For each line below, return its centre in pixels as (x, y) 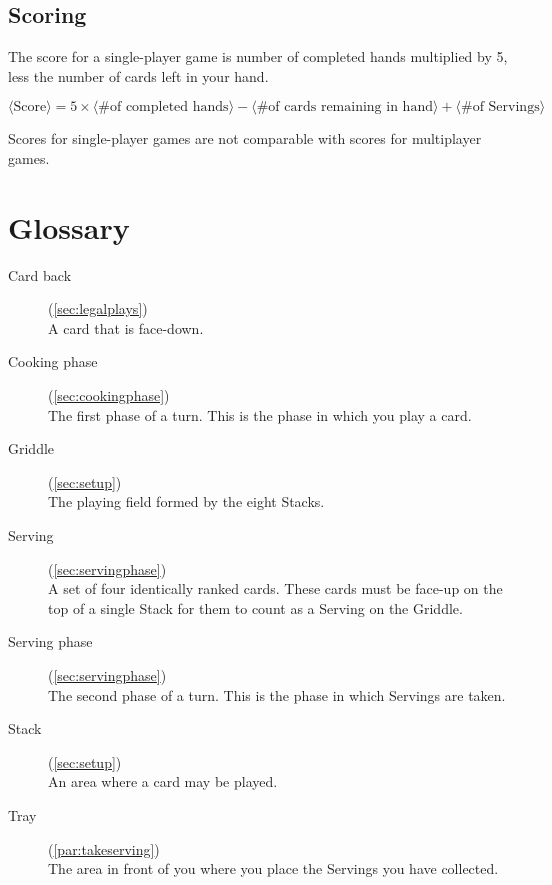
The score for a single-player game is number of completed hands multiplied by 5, (258, 56)
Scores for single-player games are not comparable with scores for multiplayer (245, 138)
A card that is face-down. (126, 327)
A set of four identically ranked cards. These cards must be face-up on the (275, 588)
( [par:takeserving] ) (104, 848)
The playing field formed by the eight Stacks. (186, 501)
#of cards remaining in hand (344, 107)
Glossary (69, 226)
